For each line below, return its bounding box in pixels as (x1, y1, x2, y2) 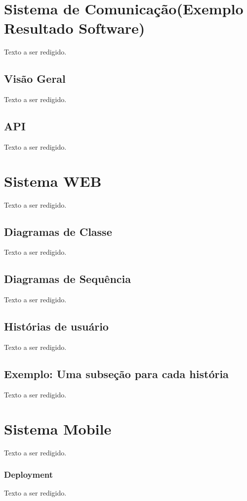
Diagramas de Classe (4, 223, 112, 239)
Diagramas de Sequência (4, 271, 131, 286)
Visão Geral (4, 71, 66, 86)
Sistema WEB (4, 170, 102, 191)
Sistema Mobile (4, 418, 112, 439)
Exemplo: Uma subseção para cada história (4, 366, 229, 381)
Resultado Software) (4, 18, 145, 38)
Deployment (4, 468, 53, 481)
